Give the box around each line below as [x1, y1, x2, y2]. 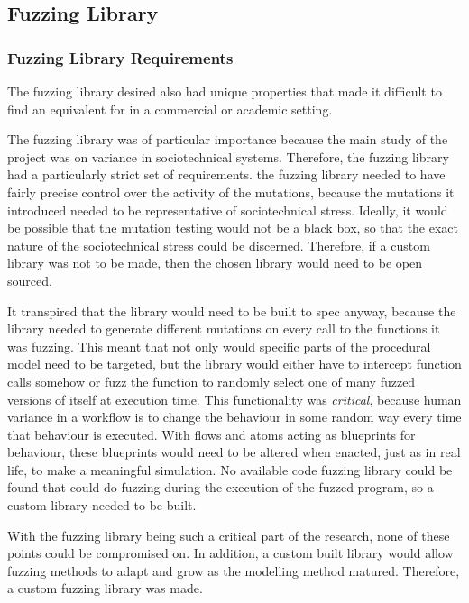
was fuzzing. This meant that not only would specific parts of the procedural [7, 336, 431, 355]
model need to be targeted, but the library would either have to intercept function [7, 354, 462, 373]
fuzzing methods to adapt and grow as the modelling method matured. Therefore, [7, 561, 460, 580]
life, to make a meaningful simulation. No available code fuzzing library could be [7, 460, 453, 479]
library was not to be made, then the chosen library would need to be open [7, 253, 422, 272]
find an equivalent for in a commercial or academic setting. [7, 99, 333, 118]
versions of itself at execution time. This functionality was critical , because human [7, 389, 462, 408]
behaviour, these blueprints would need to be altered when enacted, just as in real [7, 443, 461, 461]
